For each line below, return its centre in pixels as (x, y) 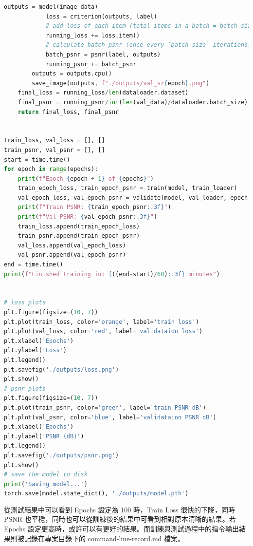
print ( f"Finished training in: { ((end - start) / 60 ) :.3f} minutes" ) (112, 274)
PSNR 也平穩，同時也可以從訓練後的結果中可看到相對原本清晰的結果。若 (120, 519)
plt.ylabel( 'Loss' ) (35, 350)
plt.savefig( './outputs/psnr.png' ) (62, 455)
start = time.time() (37, 160)
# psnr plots (25, 388)
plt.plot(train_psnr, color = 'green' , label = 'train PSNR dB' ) (105, 407)
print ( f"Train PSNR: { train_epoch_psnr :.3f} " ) (94, 207)
